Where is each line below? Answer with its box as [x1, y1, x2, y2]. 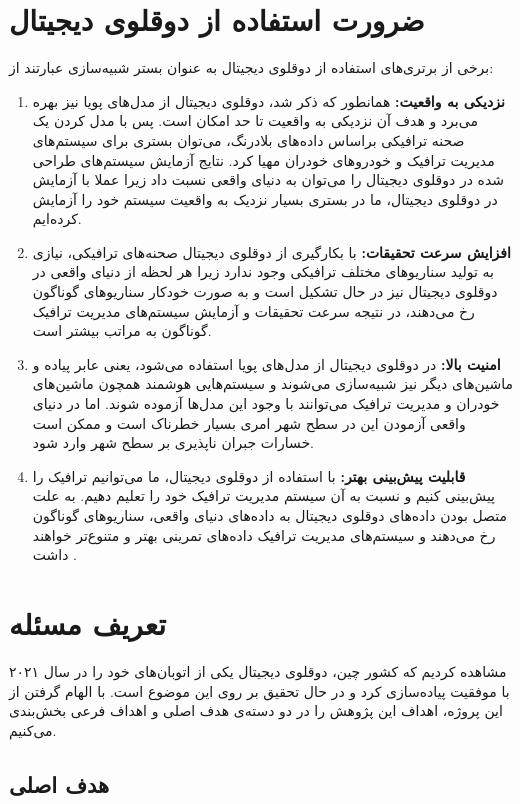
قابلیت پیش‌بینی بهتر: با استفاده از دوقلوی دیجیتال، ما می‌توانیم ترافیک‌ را [32, 465, 466, 486]
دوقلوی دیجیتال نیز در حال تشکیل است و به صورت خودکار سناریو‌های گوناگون [32, 281, 498, 302]
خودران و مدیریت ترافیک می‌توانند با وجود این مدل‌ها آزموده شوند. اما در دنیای [32, 393, 500, 414]
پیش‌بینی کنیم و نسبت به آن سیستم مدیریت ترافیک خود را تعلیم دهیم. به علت [32, 485, 496, 506]
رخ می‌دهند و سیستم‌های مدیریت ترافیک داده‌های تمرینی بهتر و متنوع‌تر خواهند [32, 524, 496, 545]
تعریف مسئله [9, 602, 166, 643]
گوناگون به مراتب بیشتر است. [32, 320, 212, 341]
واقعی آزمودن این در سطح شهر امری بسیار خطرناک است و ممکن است [32, 412, 466, 433]
